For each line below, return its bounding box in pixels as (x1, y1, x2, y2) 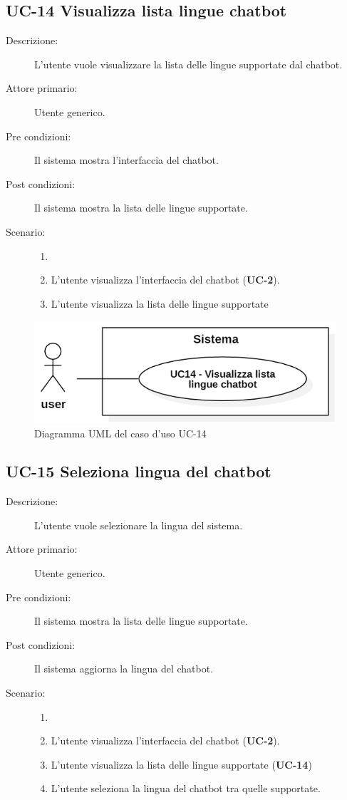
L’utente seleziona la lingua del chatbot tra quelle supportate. (51, 781, 321, 796)
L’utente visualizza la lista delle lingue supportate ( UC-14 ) (51, 757, 312, 772)
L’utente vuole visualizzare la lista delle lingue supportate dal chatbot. (34, 56, 343, 71)
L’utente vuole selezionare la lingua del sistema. (34, 517, 243, 532)
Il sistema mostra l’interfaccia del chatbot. (34, 152, 219, 167)
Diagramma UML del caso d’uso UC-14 (34, 425, 207, 440)
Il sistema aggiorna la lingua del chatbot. (34, 661, 214, 676)
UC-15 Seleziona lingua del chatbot (6, 460, 271, 482)
